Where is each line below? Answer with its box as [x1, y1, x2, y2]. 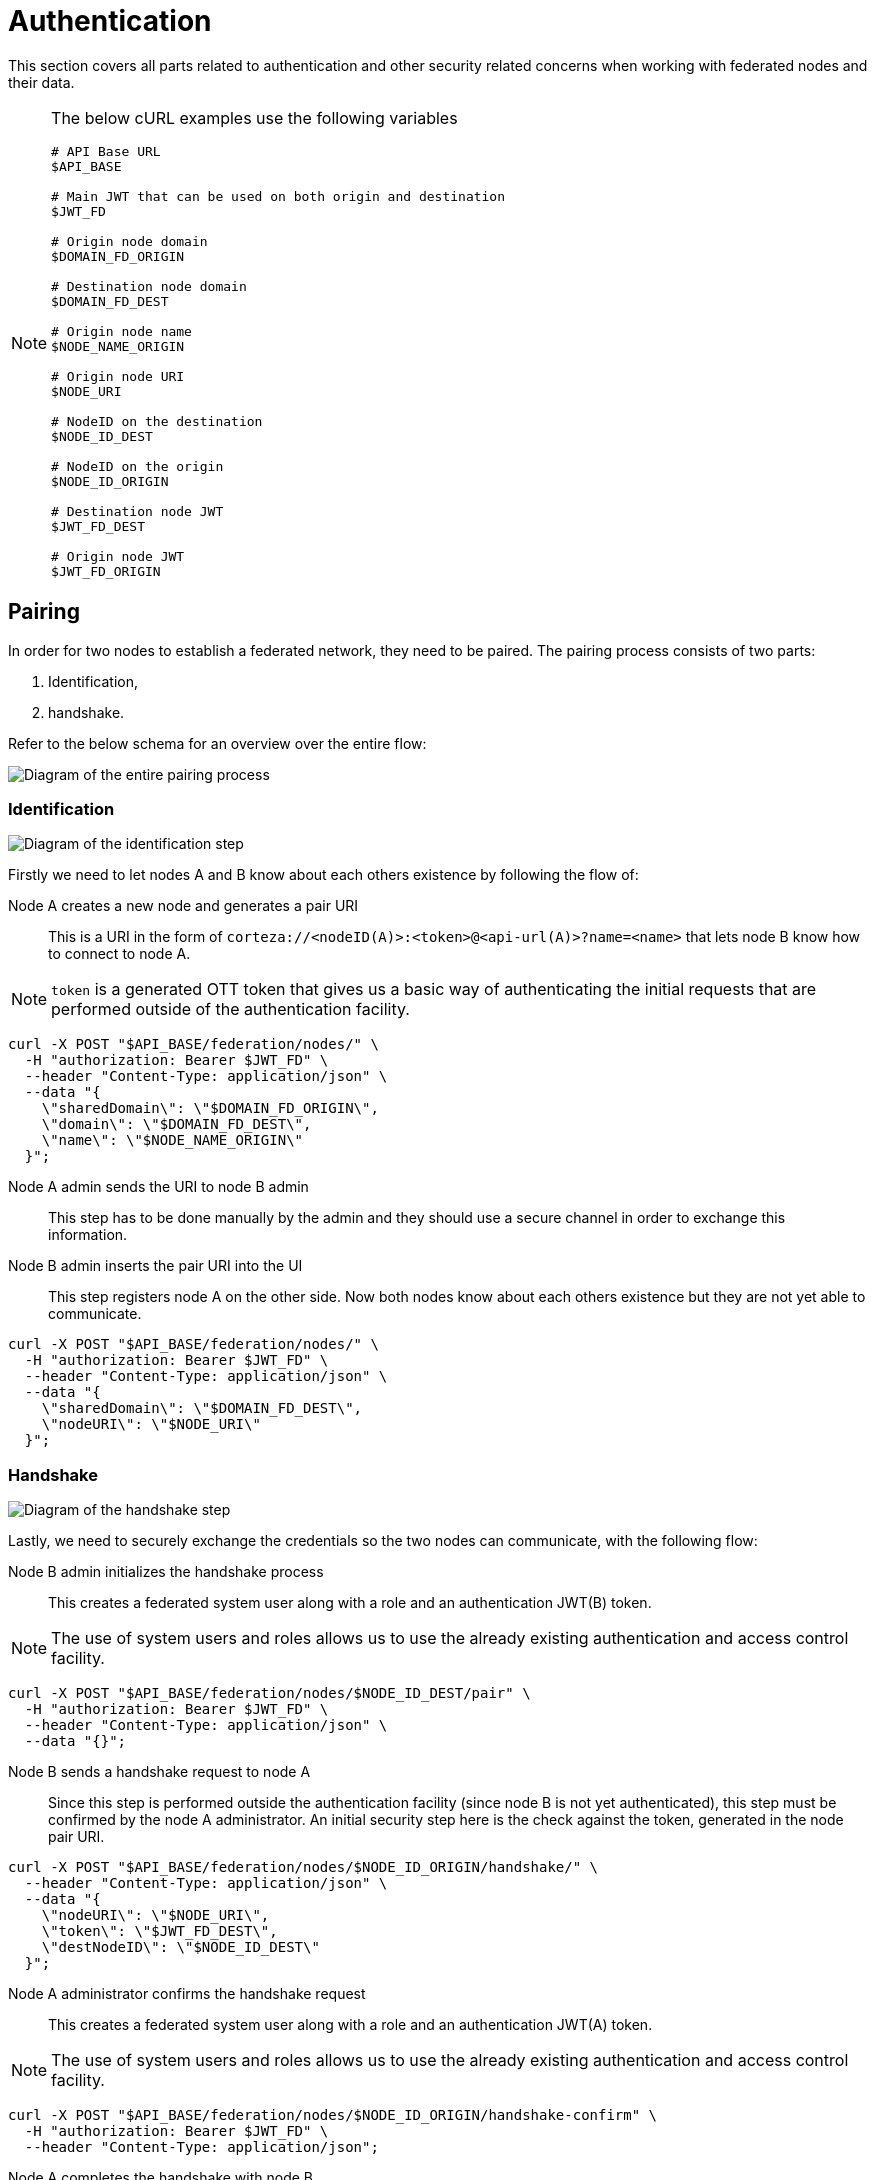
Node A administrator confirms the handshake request [8, 1985, 366, 2003]
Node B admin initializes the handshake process [8, 1563, 324, 1581]
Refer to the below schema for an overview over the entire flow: [8, 734, 427, 752]
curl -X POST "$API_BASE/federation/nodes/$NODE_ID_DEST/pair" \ [8, 1685, 531, 1702]
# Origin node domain [51, 233, 208, 249]
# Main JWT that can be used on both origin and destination [51, 188, 506, 204]
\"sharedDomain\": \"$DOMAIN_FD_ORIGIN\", [41, 1100, 379, 1117]
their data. [8, 73, 75, 91]
